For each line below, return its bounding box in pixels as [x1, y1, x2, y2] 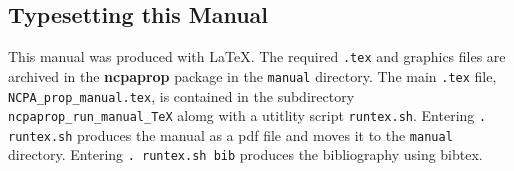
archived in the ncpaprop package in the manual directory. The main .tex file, [8, 65, 497, 86]
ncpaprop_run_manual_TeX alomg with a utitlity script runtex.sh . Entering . [8, 105, 487, 126]
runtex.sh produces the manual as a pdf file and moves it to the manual [8, 124, 453, 145]
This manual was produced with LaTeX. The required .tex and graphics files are [8, 46, 506, 67]
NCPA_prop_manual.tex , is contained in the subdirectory [8, 85, 355, 106]
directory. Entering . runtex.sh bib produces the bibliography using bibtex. [8, 144, 483, 165]
